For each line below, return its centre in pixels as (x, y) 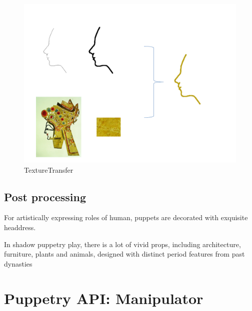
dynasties (18, 263)
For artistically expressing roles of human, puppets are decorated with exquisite (126, 217)
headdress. (20, 227)
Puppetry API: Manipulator (104, 298)
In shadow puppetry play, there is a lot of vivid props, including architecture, (122, 244)
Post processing (45, 196)
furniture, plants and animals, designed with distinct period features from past (124, 254)
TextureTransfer (49, 169)
